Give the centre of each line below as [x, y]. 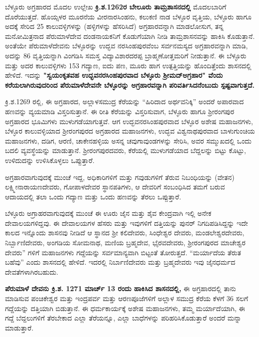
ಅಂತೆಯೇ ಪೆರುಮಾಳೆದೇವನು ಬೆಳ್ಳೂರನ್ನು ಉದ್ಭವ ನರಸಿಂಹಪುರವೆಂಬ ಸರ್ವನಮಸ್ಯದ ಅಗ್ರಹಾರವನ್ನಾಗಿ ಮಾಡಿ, [127, 46]
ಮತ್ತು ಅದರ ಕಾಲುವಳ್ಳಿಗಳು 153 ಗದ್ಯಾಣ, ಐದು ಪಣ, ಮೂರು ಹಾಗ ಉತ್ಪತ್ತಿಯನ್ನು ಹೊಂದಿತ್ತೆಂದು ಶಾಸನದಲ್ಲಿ [128, 65]
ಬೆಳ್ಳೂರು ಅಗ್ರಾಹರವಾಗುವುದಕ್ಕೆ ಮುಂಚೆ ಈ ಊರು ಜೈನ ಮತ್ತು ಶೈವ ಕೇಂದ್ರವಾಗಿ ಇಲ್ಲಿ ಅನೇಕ [108, 213]
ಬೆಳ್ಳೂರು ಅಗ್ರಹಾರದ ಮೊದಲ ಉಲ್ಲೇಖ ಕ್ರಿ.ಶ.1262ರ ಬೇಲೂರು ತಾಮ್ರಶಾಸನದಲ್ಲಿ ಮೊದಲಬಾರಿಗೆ [116, 6]
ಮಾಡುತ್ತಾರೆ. [19, 327]
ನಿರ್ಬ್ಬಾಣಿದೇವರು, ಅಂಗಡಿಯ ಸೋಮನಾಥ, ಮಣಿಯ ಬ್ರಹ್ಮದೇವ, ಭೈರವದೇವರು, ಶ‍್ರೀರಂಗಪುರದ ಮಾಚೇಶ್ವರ [125, 243]
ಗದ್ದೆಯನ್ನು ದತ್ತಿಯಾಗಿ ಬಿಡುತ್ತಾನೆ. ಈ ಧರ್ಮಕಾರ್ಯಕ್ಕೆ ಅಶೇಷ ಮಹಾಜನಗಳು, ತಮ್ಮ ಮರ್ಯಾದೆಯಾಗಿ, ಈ [125, 308]
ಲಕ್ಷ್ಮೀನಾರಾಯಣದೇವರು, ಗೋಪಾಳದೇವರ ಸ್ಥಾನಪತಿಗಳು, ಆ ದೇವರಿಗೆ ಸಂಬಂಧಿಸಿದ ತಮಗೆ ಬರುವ [115, 187]
